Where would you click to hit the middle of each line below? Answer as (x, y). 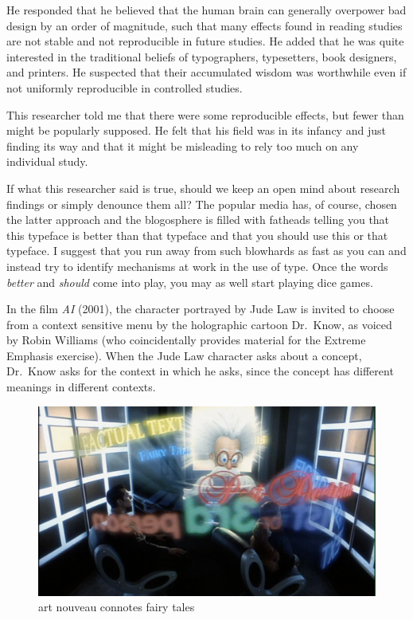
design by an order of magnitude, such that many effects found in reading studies (205, 25)
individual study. (47, 161)
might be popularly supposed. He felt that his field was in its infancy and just (196, 130)
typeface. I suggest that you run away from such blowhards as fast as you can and (206, 251)
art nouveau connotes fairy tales (117, 607)
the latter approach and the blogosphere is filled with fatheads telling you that (198, 220)
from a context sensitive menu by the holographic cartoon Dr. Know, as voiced (199, 324)
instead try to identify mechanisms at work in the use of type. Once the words (197, 266)
